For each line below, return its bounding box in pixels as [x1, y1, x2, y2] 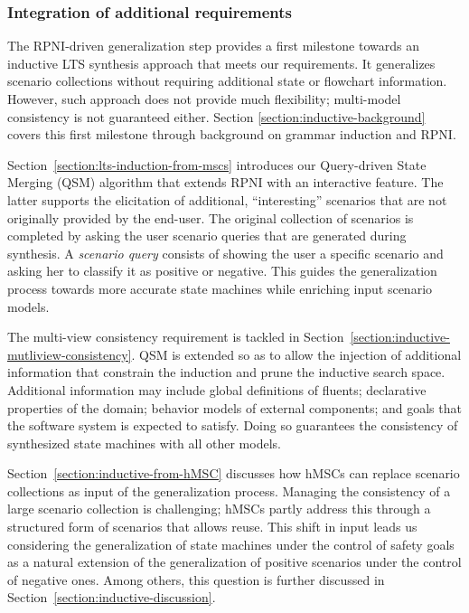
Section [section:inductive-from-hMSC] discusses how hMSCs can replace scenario [7, 464, 460, 483]
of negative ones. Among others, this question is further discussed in [7, 570, 385, 589]
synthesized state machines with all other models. [7, 433, 281, 452]
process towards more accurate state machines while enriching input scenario [7, 278, 433, 297]
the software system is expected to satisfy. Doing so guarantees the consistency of [7, 416, 458, 435]
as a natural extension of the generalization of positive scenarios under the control [7, 552, 462, 571]
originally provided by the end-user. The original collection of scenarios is [7, 208, 414, 227]
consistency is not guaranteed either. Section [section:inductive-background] [7, 107, 426, 126]
